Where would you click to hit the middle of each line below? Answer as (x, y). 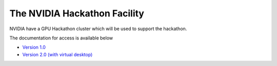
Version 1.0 (34, 47)
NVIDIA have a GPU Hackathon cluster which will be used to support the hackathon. (98, 29)
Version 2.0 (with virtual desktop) (57, 54)
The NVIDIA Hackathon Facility (77, 13)
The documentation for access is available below (61, 38)
